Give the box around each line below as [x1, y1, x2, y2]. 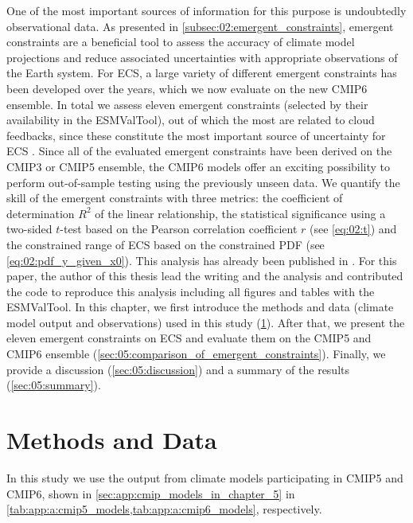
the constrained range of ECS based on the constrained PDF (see [6, 236, 325, 252]
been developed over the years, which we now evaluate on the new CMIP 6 [6, 80, 368, 96]
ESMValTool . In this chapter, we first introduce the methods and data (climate [6, 299, 394, 315]
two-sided [6, 221, 53, 237]
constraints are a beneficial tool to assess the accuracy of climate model [6, 33, 355, 50]
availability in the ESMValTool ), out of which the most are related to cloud [6, 111, 375, 128]
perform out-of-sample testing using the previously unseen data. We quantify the [6, 174, 400, 190]
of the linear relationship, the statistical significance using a [95, 205, 386, 221]
